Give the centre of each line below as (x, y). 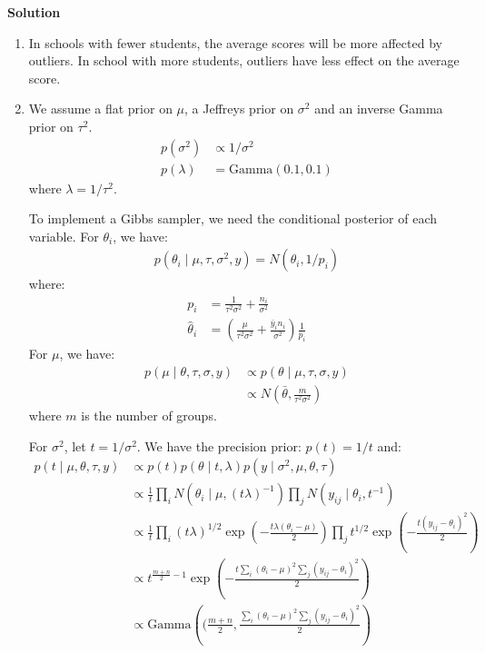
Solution (34, 12)
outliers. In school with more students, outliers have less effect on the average (244, 60)
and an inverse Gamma (379, 109)
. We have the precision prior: (219, 445)
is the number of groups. (149, 416)
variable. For (64, 236)
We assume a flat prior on (100, 109)
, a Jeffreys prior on (239, 109)
